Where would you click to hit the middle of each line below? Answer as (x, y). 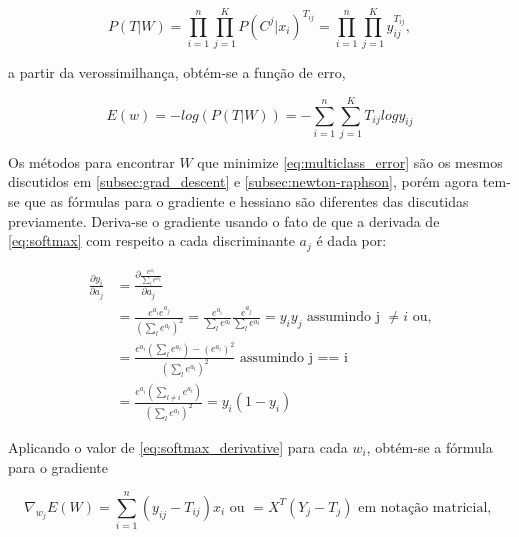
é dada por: (351, 240)
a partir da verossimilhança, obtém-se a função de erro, (177, 72)
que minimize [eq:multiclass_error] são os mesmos (350, 161)
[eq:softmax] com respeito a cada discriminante (151, 240)
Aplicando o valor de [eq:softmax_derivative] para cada (178, 446)
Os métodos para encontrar (91, 161)
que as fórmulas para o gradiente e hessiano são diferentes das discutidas (246, 201)
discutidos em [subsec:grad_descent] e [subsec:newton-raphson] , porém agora (243, 181)
